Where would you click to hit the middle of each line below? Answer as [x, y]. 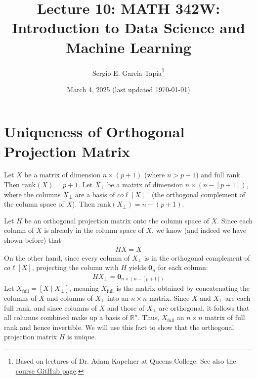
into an [118, 298]
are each [238, 298]
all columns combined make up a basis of [66, 317]
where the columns [32, 194]
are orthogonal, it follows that [204, 307]
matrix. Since [169, 298]
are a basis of [95, 194]
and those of [126, 307]
